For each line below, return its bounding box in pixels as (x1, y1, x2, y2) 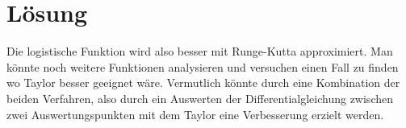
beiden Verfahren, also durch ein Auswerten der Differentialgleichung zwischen (6, 89, 393, 106)
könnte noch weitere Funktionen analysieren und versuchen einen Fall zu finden (6, 58, 399, 75)
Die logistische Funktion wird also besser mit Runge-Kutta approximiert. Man (6, 43, 393, 60)
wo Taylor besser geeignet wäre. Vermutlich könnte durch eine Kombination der (6, 74, 400, 91)
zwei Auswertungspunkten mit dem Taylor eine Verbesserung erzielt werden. (6, 105, 384, 122)
